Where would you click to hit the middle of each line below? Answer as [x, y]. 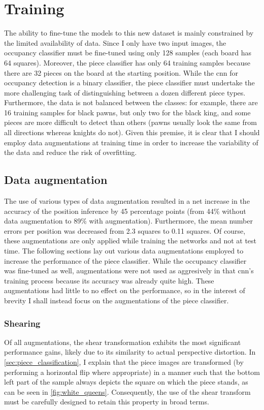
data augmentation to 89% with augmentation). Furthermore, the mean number [128, 221]
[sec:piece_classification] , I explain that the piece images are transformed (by [124, 361]
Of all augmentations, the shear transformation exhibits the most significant [123, 342]
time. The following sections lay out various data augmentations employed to [124, 251]
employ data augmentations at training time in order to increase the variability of [131, 142]
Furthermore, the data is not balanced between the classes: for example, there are [131, 102]
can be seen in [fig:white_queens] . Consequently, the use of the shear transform [127, 391]
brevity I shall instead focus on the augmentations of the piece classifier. [117, 300]
